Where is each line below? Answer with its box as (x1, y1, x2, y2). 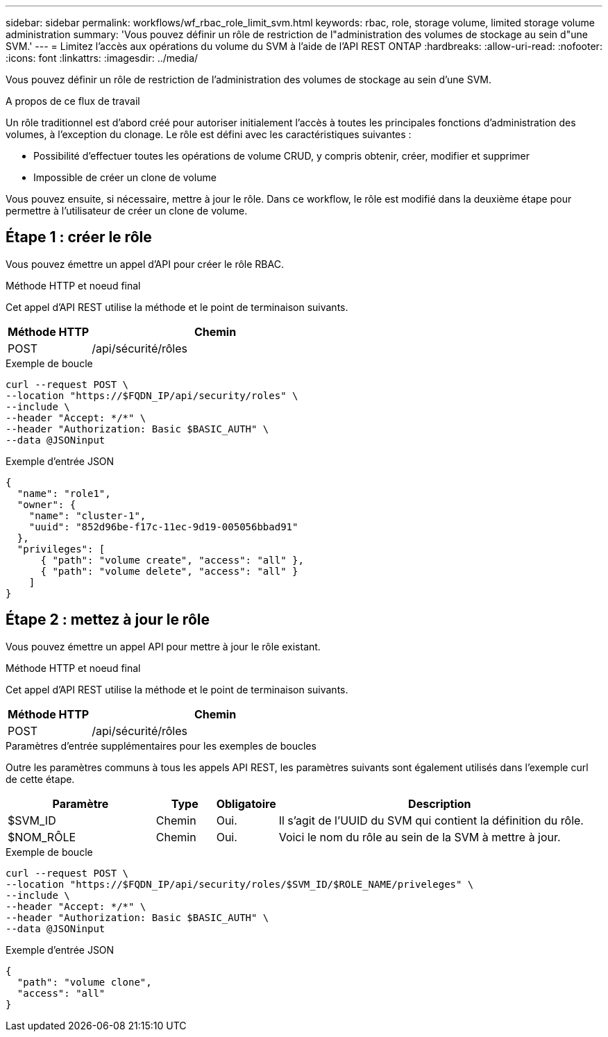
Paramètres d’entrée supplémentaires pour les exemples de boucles (6, 739, 316, 752)
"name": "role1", (17, 487, 111, 499)
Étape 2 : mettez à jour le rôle (6, 611, 210, 629)
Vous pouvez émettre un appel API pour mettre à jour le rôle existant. (6, 640, 321, 652)
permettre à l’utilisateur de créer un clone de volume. (6, 205, 248, 217)
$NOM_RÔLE (8, 829, 76, 844)
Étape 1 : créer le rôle (6, 228, 152, 246)
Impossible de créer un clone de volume (33, 171, 217, 183)
